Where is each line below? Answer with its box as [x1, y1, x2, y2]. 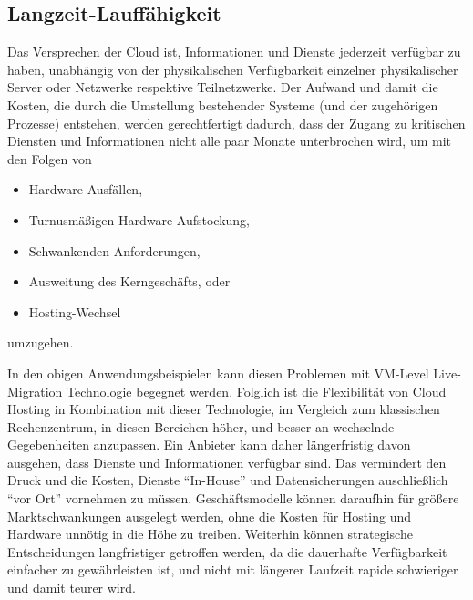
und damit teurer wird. [7, 578, 136, 597]
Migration [7, 381, 63, 400]
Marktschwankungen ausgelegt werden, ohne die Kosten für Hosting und [7, 506, 412, 525]
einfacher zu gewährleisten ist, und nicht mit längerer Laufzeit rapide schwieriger [7, 560, 458, 579]
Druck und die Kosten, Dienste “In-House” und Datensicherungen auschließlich [7, 471, 448, 490]
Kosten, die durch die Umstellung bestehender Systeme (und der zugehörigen [7, 95, 438, 114]
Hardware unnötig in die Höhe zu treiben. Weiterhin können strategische [7, 524, 413, 543]
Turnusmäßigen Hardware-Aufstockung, [28, 210, 250, 229]
